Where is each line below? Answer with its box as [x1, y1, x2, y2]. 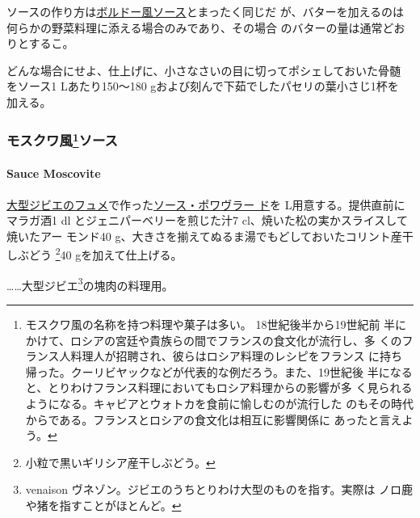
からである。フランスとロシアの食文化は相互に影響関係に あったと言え [25, 411, 402, 427]
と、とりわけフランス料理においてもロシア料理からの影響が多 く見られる [25, 379, 413, 396]
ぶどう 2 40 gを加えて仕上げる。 [17, 244, 183, 263]
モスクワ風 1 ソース [6, 128, 118, 150]
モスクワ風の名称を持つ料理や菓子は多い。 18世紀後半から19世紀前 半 [25, 315, 396, 332]
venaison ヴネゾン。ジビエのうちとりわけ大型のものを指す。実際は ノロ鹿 [25, 481, 414, 498]
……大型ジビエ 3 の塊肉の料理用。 [6, 274, 174, 293]
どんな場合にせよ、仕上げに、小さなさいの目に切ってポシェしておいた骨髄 [6, 61, 401, 78]
